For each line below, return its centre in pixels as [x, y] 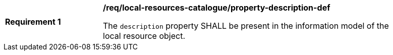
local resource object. [144, 36]
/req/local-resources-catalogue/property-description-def [217, 8]
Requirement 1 [33, 22]
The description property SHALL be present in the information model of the [246, 26]
